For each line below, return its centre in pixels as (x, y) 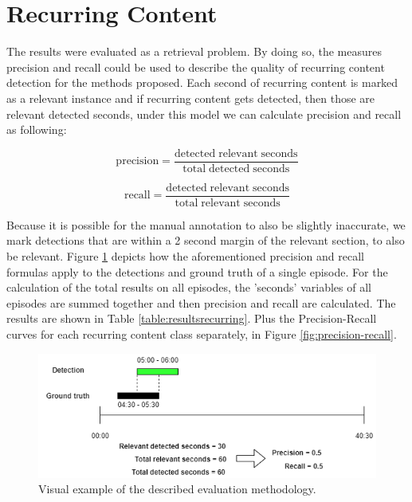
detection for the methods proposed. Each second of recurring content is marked (202, 82)
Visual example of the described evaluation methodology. (177, 489)
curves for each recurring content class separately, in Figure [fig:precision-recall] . (202, 333)
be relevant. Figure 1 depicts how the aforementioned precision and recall (185, 256)
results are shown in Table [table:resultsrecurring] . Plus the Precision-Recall (192, 318)
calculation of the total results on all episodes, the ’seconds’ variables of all (189, 287)
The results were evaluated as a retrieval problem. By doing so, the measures (194, 51)
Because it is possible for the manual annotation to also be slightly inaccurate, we (206, 224)
